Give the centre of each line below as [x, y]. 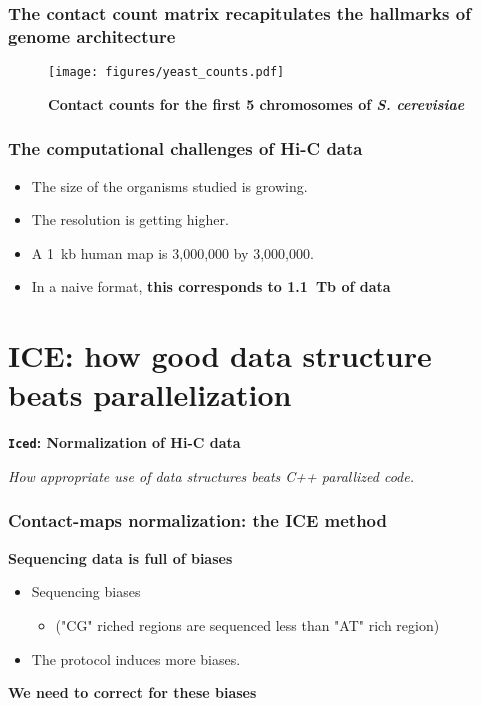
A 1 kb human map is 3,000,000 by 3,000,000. [172, 252]
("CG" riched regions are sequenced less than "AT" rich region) [247, 624]
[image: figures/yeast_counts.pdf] [166, 72]
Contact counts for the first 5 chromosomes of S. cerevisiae [256, 103]
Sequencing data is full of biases [120, 557]
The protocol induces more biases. [136, 658]
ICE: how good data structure [220, 355]
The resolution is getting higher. [130, 219]
